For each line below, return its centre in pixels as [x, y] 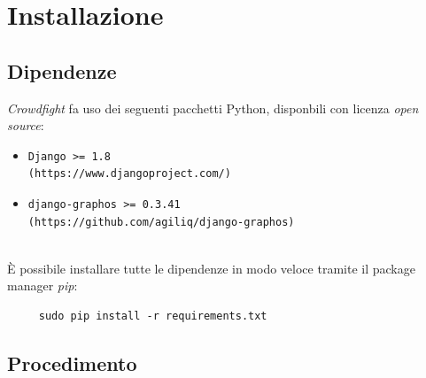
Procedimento [72, 363]
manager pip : [43, 285]
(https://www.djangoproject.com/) [129, 174]
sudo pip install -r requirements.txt [153, 316]
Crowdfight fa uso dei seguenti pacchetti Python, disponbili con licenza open [213, 108]
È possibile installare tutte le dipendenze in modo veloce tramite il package [211, 268]
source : [26, 125]
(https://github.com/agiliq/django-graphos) [161, 222]
